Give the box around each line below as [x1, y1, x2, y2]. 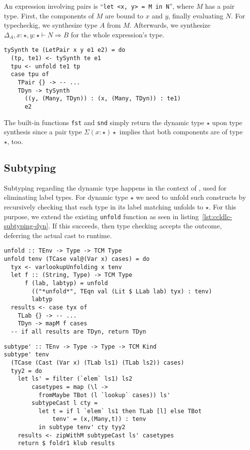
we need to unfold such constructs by [136, 192, 246, 202]
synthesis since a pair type [4, 127, 82, 137]
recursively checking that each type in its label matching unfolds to [4, 201, 203, 211]
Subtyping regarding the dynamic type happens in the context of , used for [4, 182, 227, 193]
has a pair [205, 1, 235, 11]
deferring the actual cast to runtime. [4, 230, 112, 240]
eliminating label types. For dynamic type [4, 192, 128, 202]
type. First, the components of [4, 10, 94, 20]
